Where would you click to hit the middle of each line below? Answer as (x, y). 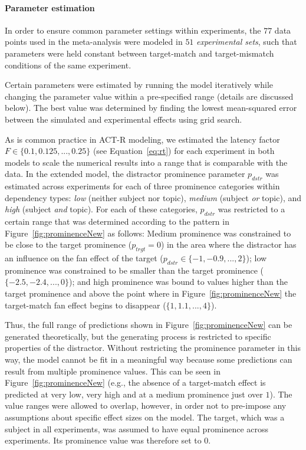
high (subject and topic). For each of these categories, (101, 209)
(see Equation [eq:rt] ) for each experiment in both (184, 151)
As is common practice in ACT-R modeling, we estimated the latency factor (142, 139)
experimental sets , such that (247, 42)
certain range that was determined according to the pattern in (117, 221)
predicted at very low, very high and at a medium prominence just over (134, 394)
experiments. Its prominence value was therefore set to (103, 440)
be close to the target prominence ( (68, 244)
